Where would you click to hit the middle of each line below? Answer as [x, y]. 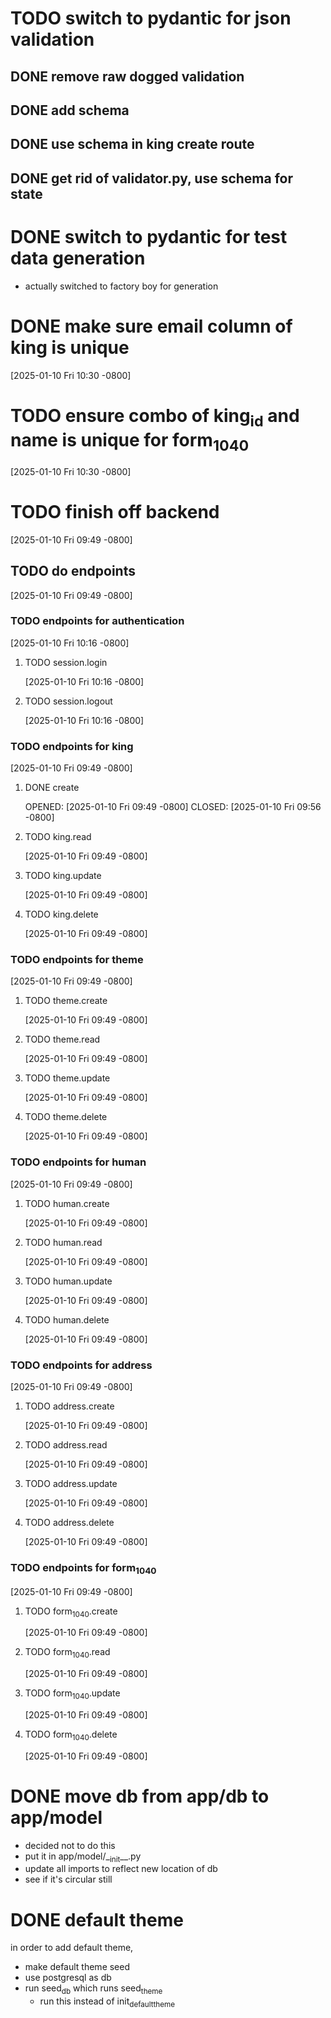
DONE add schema [70, 110]
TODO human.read [63, 1242]
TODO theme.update [67, 1078]
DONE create [52, 788]
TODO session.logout [68, 701]
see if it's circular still [68, 1879]
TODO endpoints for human [78, 1162]
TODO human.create [67, 1203]
